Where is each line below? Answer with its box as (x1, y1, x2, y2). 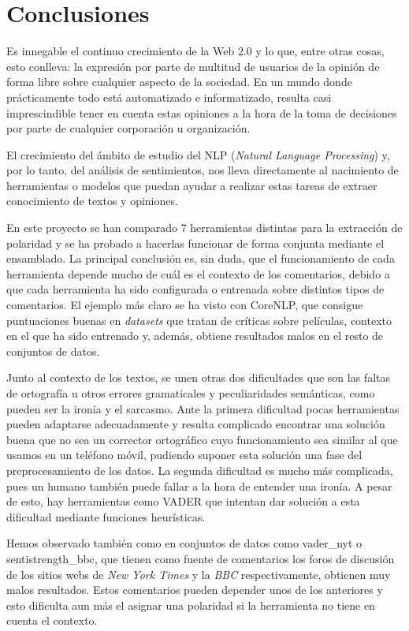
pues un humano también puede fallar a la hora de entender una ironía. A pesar (6, 477, 392, 494)
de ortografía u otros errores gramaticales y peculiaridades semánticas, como (6, 385, 375, 401)
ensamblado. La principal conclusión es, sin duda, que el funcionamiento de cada (6, 250, 395, 267)
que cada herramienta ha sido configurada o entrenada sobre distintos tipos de (6, 281, 385, 297)
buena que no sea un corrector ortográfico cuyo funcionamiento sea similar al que (6, 431, 398, 447)
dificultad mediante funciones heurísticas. (6, 508, 206, 525)
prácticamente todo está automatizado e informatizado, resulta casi (6, 88, 332, 105)
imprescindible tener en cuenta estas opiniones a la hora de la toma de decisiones (6, 104, 397, 121)
